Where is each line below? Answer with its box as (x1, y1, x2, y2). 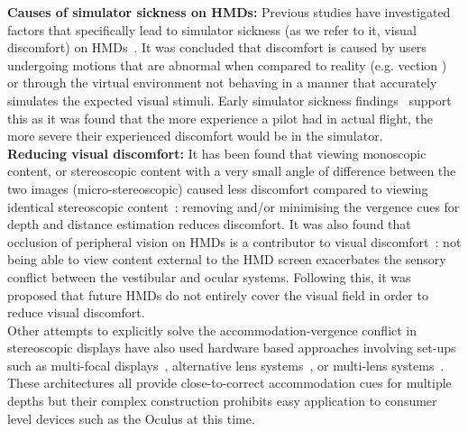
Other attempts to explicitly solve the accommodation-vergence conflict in (7, 320, 418, 339)
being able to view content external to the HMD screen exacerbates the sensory (7, 250, 446, 269)
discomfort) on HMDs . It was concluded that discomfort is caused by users (7, 38, 427, 57)
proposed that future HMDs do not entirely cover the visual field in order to (7, 285, 428, 304)
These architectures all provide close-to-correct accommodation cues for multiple (7, 373, 452, 392)
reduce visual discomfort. (7, 303, 145, 322)
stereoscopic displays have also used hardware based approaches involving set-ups (7, 338, 456, 357)
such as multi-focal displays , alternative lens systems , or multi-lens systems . (7, 355, 445, 374)
